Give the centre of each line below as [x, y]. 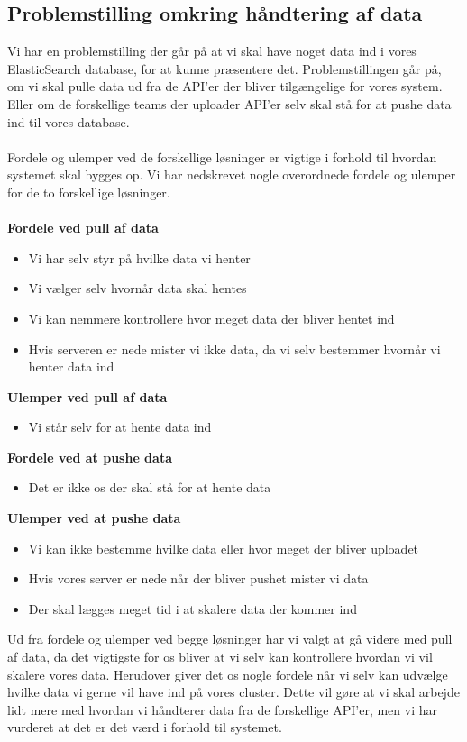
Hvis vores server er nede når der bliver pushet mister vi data [198, 578]
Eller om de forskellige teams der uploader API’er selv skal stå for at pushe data [229, 103]
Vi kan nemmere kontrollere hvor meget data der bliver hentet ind [211, 318]
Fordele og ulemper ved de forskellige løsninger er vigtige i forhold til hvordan [222, 156]
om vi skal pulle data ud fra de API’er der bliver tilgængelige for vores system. [225, 86]
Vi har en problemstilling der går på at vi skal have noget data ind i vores [212, 51]
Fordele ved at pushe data [90, 457]
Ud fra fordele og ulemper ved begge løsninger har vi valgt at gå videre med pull [230, 639]
